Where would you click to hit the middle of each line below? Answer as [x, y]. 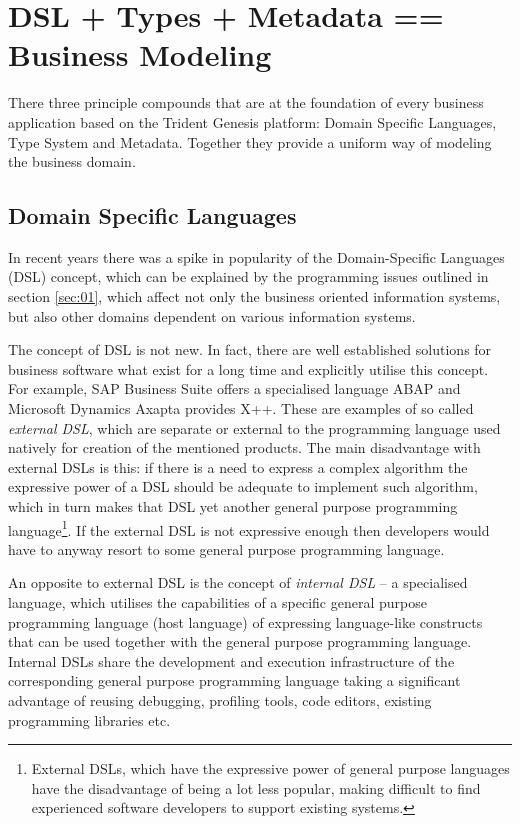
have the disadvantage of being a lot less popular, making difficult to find [256, 787]
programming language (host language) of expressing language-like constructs [245, 621]
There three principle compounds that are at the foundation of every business [246, 102]
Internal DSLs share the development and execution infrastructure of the [231, 660]
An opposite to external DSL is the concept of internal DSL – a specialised [238, 582]
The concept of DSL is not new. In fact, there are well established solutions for [250, 349]
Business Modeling [140, 54]
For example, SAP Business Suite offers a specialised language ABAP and [234, 388]
